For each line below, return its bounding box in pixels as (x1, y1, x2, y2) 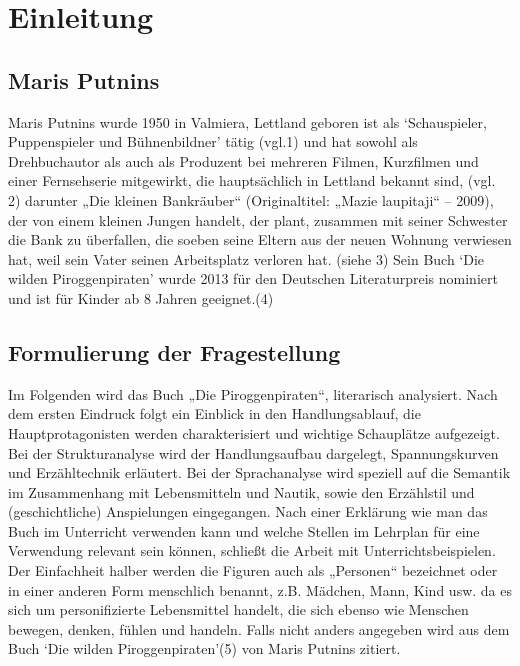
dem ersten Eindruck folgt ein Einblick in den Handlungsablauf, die (8, 403, 421, 424)
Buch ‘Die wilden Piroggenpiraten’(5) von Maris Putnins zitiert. (8, 638, 401, 659)
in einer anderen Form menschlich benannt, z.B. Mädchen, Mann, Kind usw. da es (8, 579, 512, 600)
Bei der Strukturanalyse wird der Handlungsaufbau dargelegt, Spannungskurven (8, 442, 499, 463)
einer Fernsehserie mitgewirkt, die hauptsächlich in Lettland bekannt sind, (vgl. (8, 170, 496, 191)
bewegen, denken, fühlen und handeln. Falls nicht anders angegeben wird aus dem (8, 618, 510, 639)
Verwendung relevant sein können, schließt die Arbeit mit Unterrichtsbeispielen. (8, 540, 496, 561)
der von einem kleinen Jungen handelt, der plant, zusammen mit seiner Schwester (8, 209, 508, 230)
